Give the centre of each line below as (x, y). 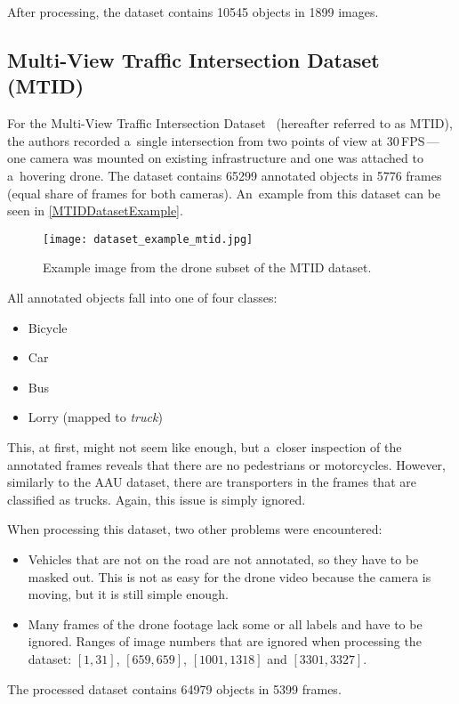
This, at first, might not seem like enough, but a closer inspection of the (205, 446)
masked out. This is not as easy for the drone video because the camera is (229, 576)
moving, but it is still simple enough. (128, 594)
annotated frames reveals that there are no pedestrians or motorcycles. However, (226, 464)
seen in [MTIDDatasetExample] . (95, 210)
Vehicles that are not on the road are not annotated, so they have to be (223, 558)
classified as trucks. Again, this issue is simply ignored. (157, 499)
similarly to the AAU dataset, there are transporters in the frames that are (212, 482)
